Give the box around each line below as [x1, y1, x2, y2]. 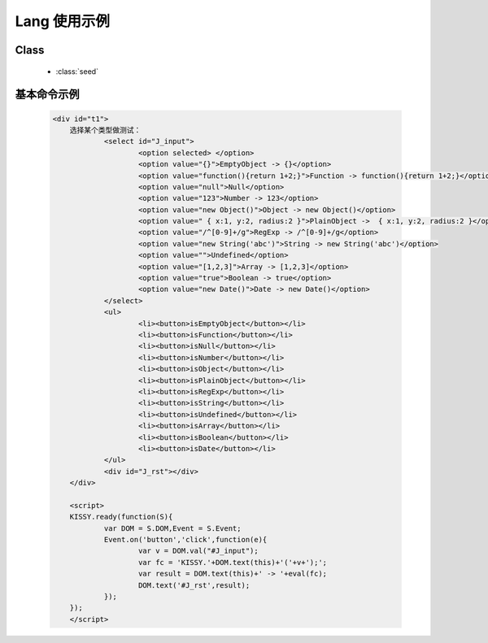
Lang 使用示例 [15, 12, 110, 30]
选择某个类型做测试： [69, 125, 142, 134]
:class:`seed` [55, 66, 99, 76]
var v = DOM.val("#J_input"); [138, 546, 259, 556]
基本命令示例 [15, 88, 80, 102]
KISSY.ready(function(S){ [69, 512, 173, 522]
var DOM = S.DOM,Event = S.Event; [103, 524, 242, 532]
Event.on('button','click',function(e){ [103, 535, 268, 545]
